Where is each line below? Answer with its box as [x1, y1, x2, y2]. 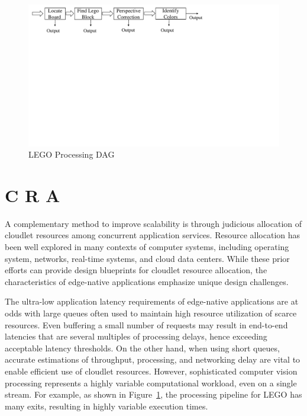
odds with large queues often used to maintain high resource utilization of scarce [5, 306, 297, 319]
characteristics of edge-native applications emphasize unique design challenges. [5, 275, 289, 287]
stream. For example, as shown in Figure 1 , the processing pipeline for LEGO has [5, 388, 302, 401]
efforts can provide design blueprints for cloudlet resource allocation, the [5, 264, 267, 276]
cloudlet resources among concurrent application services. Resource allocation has [5, 229, 300, 241]
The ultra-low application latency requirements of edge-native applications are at [5, 295, 299, 308]
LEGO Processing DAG [28, 148, 115, 161]
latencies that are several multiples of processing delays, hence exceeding [5, 330, 267, 343]
